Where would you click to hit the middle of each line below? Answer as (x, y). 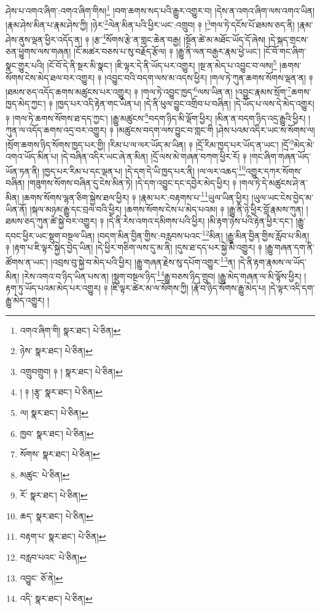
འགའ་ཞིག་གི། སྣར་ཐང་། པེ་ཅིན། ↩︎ (70, 330)
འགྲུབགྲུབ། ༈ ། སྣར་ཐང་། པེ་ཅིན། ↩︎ (71, 371)
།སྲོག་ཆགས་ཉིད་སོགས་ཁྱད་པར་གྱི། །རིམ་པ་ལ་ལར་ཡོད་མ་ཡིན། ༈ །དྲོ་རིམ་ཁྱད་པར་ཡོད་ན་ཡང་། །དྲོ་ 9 (150, 143)
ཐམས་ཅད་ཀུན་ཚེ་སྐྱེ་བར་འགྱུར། (51, 221)
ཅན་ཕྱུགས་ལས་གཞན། (38, 51)
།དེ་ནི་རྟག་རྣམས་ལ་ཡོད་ (272, 262)
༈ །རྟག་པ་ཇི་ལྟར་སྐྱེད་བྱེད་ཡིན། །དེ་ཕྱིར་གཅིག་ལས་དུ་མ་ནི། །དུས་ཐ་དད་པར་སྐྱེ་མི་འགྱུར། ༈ (134, 247)
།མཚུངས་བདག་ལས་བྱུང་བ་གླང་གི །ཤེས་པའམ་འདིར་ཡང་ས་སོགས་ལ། (216, 130)
